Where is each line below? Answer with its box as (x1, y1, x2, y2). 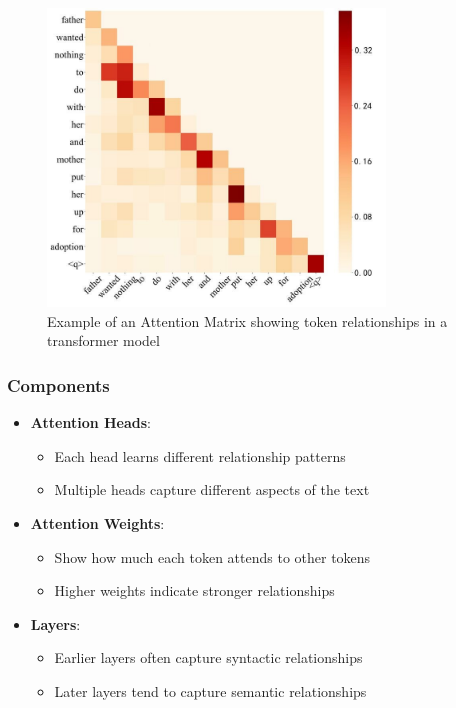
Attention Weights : (30, 513, 165, 534)
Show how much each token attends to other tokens (54, 546, 371, 567)
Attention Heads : (30, 412, 152, 433)
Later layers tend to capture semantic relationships (54, 681, 367, 702)
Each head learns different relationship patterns (54, 445, 346, 466)
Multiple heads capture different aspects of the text (54, 479, 370, 500)
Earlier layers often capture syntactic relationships (54, 647, 363, 668)
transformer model (47, 330, 160, 351)
